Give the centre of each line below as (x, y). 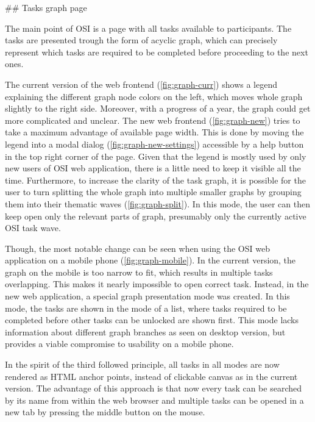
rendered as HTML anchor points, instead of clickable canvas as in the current (151, 376)
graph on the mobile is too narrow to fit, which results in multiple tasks (139, 272)
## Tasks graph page (46, 7)
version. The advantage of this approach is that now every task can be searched (154, 388)
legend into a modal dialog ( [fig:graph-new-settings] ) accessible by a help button (154, 144)
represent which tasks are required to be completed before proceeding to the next (157, 52)
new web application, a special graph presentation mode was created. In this (147, 296)
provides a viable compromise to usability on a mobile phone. (119, 344)
